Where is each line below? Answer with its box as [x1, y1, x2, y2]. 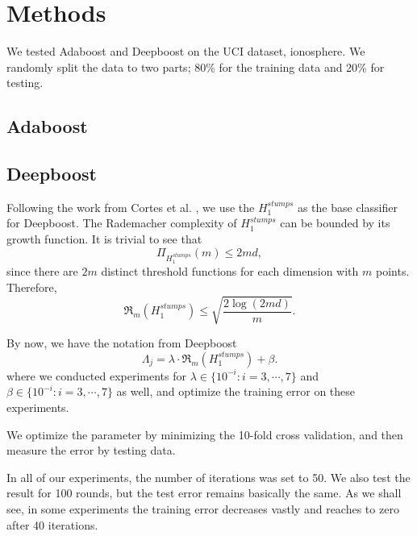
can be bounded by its [280, 214, 390, 231]
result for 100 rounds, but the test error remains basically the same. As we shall [6, 484, 402, 501]
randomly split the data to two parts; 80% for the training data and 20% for [6, 58, 385, 75]
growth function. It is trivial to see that [6, 231, 202, 247]
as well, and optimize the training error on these [116, 383, 356, 400]
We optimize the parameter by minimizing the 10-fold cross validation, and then [6, 426, 403, 443]
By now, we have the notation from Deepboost [6, 334, 237, 351]
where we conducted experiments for [6, 367, 187, 384]
